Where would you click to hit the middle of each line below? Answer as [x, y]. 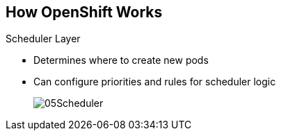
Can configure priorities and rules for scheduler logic [155, 82]
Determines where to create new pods [121, 60]
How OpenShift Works [84, 12]
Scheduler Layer [43, 39]
